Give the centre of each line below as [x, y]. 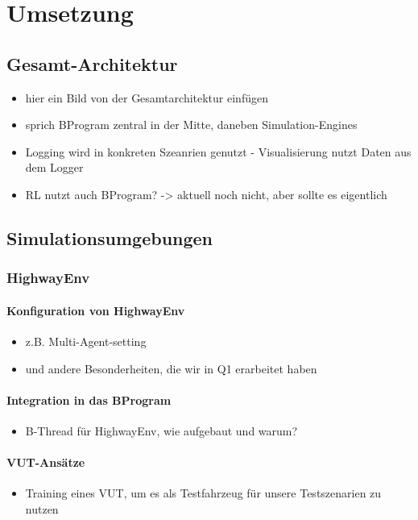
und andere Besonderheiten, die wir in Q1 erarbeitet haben [171, 368]
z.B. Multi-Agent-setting [86, 341]
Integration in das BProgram [89, 399]
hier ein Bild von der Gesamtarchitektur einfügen [147, 97]
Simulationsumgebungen [110, 237]
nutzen [42, 508]
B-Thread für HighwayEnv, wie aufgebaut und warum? [161, 430]
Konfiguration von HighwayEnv [96, 310]
